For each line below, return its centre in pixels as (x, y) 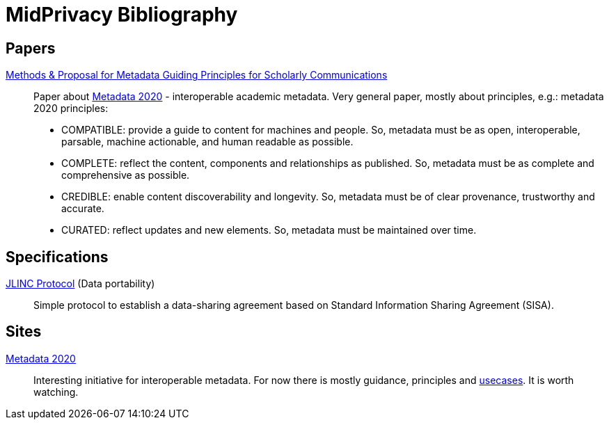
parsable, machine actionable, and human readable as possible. (207, 142)
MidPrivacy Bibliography (122, 15)
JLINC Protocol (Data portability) (80, 284)
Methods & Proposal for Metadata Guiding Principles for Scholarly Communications (197, 75)
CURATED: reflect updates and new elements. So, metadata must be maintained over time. (269, 230)
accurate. (83, 209)
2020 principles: (71, 109)
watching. (56, 392)
